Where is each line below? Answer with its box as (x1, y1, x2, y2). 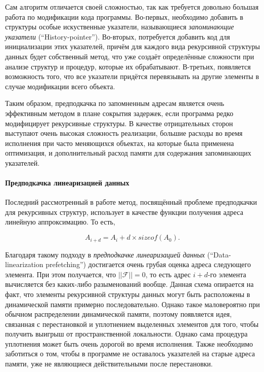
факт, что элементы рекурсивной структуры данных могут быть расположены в (5, 288, 250, 299)
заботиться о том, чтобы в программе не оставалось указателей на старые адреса (5, 348, 255, 359)
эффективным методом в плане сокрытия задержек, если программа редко (5, 107, 234, 118)
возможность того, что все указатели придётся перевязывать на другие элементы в (5, 71, 259, 82)
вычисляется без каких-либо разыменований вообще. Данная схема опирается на (5, 279, 254, 289)
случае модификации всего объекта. (5, 81, 115, 91)
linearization (5, 259, 43, 270)
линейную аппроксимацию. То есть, (5, 216, 115, 227)
